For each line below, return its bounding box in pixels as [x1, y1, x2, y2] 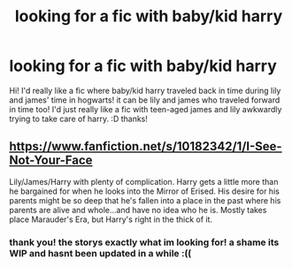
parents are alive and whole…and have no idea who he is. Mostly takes [9, 204, 267, 215]
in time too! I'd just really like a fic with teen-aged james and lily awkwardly [9, 103, 282, 114]
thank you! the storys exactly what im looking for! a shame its [9, 236, 280, 249]
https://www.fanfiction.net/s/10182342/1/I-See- [9, 139, 282, 154]
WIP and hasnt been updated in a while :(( [9, 247, 192, 259]
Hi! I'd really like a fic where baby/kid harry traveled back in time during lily [9, 85, 281, 96]
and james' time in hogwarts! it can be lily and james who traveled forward [9, 95, 280, 105]
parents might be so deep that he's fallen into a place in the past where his [9, 195, 281, 205]
